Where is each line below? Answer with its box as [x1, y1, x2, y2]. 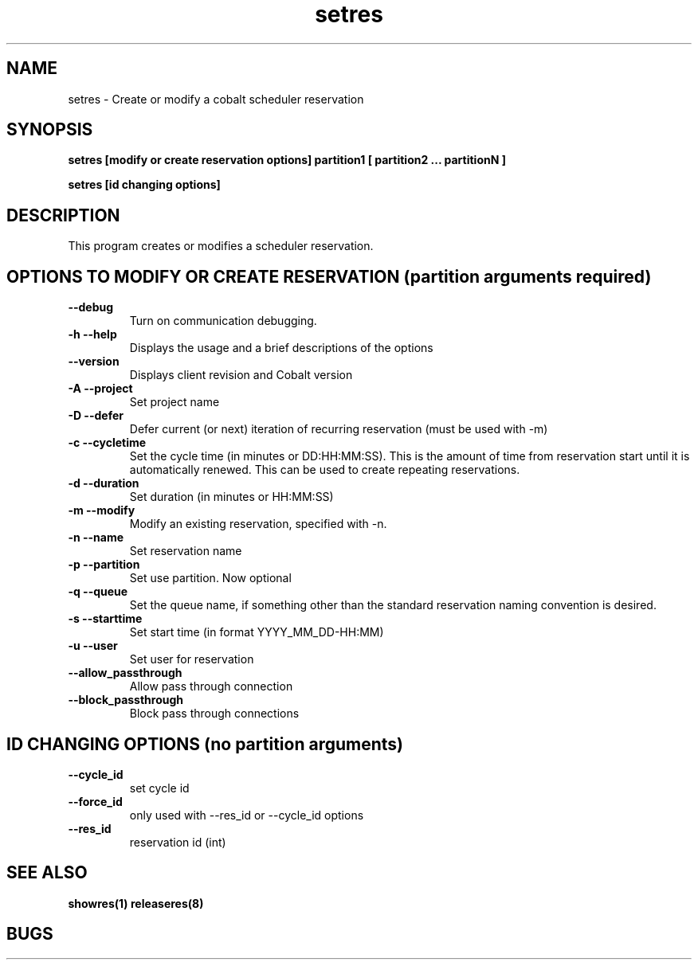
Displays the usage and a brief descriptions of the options [129, 341, 433, 355]
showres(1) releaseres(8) [68, 896, 204, 910]
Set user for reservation [129, 652, 254, 667]
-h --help [68, 327, 117, 342]
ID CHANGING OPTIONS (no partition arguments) [6, 733, 403, 754]
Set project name [129, 395, 220, 409]
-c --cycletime [68, 436, 147, 450]
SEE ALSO [6, 862, 88, 883]
